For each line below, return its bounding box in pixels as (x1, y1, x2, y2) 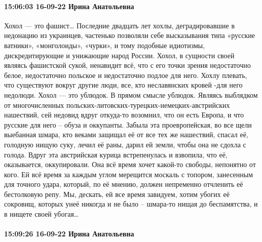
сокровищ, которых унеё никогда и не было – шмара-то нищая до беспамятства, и (4, 198, 258, 209)
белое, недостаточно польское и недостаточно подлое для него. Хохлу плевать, (4, 69, 247, 80)
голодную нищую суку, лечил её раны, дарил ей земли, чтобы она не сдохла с (4, 139, 246, 149)
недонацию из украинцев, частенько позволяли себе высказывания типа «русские (4, 30, 255, 41)
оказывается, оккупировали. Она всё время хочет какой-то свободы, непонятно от (4, 159, 256, 170)
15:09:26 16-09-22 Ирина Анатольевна (4, 228, 134, 239)
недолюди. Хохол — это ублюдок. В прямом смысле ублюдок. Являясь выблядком (4, 89, 258, 100)
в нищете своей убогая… (4, 209, 79, 219)
